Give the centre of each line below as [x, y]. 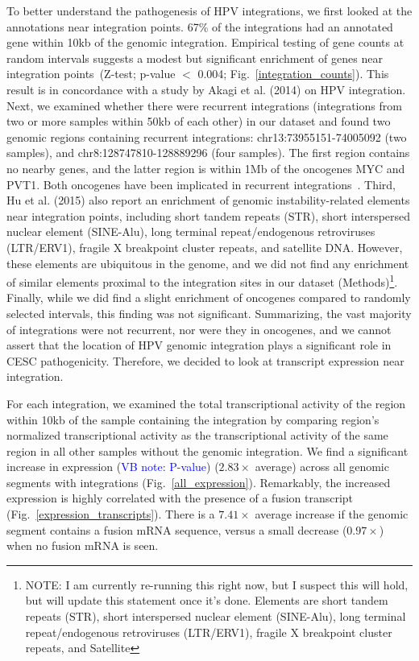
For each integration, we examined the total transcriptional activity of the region [206, 403]
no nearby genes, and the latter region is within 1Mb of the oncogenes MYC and [206, 168]
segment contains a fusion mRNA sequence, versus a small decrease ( [177, 529]
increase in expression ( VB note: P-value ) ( [113, 467]
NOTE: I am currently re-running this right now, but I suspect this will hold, [217, 584]
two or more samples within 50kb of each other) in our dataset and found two [199, 121]
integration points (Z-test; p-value [91, 74]
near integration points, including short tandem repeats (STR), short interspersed [209, 215]
